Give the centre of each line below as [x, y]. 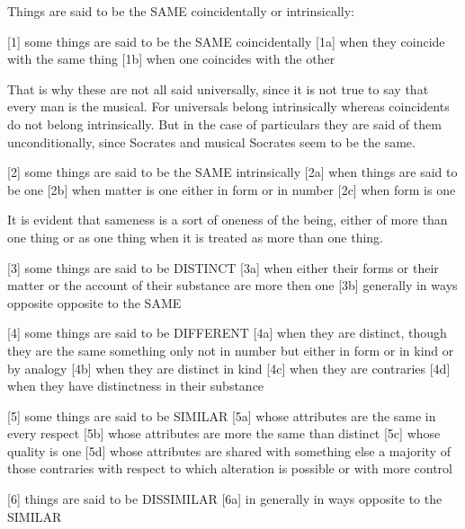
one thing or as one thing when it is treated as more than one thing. [196, 237]
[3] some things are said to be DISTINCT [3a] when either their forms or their [223, 267]
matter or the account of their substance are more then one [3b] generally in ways [232, 285]
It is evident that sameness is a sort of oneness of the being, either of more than [228, 220]
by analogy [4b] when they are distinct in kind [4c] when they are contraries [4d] [229, 368]
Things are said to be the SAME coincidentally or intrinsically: [181, 11]
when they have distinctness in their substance [136, 386]
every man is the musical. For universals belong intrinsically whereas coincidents [228, 106]
